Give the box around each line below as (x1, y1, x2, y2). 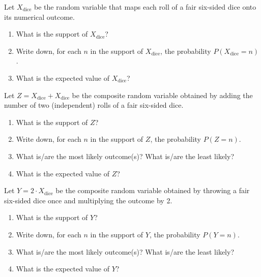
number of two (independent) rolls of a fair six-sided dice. (4, 100, 184, 110)
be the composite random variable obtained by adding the (72, 89, 253, 100)
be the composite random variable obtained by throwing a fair (55, 185, 250, 196)
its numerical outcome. (4, 11, 75, 22)
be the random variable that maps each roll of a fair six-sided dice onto (34, 2, 256, 12)
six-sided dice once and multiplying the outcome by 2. (4, 195, 172, 205)
